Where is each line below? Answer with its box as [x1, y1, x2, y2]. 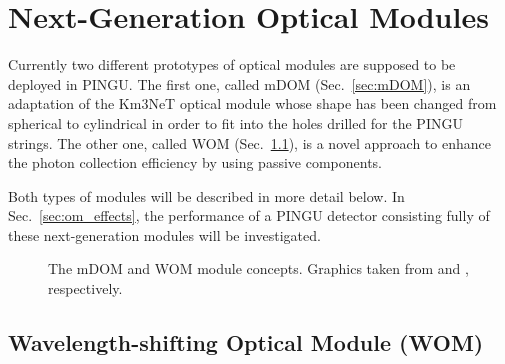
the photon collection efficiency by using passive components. [8, 152, 383, 173]
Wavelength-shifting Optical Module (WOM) [8, 327, 484, 358]
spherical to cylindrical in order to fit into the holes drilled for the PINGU [8, 112, 463, 133]
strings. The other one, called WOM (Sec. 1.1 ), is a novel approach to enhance [8, 132, 491, 153]
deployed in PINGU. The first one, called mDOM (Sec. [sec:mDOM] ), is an [8, 73, 471, 94]
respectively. [48, 278, 123, 299]
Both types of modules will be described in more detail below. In [8, 185, 405, 206]
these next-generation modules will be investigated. [8, 224, 321, 245]
